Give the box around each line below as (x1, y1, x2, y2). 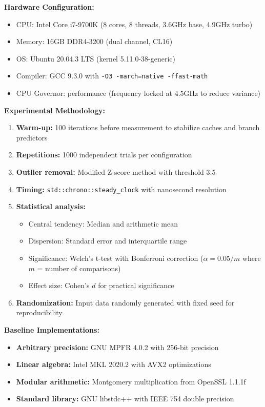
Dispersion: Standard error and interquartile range (28, 235, 187, 246)
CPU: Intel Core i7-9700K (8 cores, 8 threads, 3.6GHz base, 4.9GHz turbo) (16, 18, 253, 29)
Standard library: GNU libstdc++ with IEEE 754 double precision (16, 393, 234, 404)
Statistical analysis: (16, 201, 86, 212)
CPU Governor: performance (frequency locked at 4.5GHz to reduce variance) (16, 88, 261, 98)
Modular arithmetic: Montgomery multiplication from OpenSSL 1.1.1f (16, 376, 246, 386)
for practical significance (98, 280, 174, 291)
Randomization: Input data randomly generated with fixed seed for (16, 297, 235, 308)
